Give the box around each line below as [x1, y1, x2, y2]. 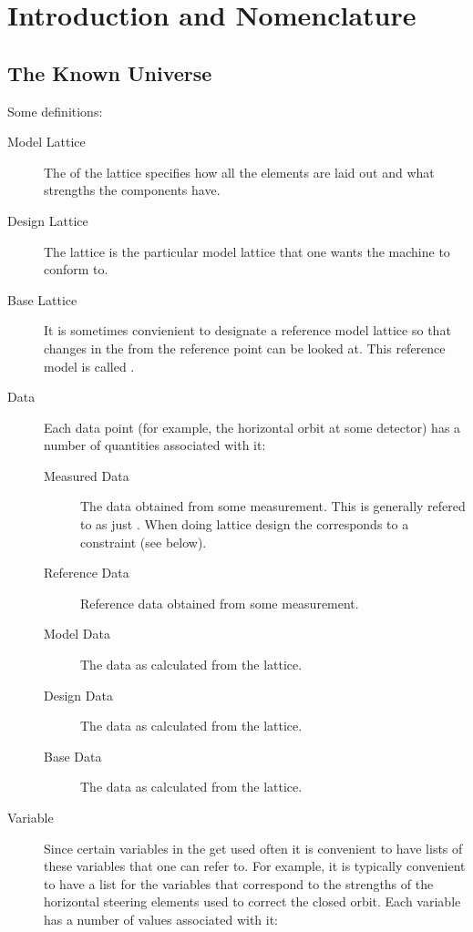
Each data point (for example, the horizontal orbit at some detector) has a [44, 417, 461, 436]
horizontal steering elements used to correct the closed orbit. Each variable [44, 892, 461, 911]
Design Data [44, 685, 113, 704]
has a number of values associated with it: [44, 909, 278, 928]
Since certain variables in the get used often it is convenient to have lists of [44, 838, 463, 857]
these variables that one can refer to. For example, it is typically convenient [44, 856, 466, 876]
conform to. [44, 260, 108, 279]
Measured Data [44, 466, 129, 485]
